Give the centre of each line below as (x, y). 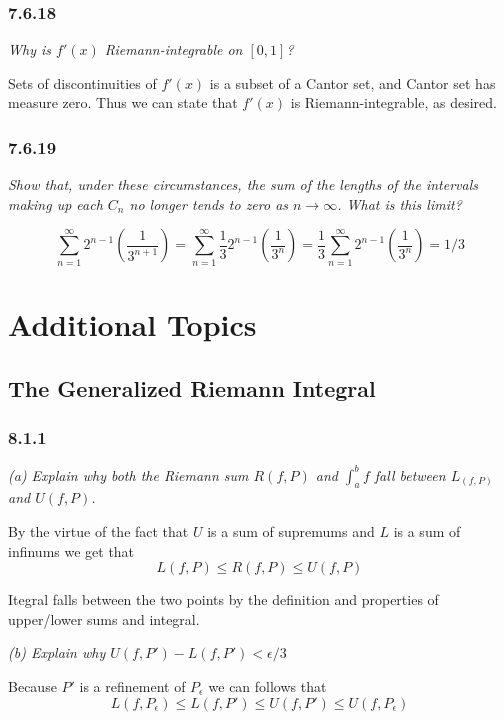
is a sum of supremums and (291, 531)
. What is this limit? (399, 203)
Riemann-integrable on (173, 49)
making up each (55, 203)
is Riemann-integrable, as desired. (393, 102)
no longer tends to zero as (209, 203)
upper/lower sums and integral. (104, 618)
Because (32, 685)
